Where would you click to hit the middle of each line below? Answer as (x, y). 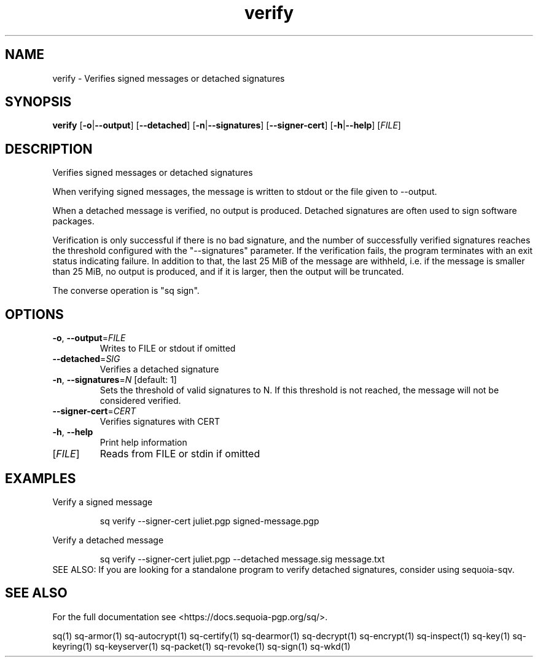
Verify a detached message (108, 540)
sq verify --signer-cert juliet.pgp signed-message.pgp (209, 521)
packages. (73, 221)
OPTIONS (34, 314)
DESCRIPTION (49, 149)
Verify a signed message (103, 502)
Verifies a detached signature (159, 369)
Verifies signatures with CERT (160, 422)
